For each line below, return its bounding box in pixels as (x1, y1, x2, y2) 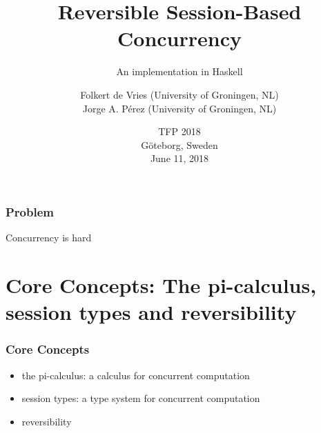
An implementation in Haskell (116, 64, 243, 79)
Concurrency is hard (6, 230, 92, 245)
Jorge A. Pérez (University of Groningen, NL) (82, 101, 277, 115)
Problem (6, 203, 54, 220)
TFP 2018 (158, 124, 201, 139)
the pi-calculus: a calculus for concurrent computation (21, 367, 250, 382)
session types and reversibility (6, 298, 297, 326)
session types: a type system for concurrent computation (21, 391, 260, 405)
